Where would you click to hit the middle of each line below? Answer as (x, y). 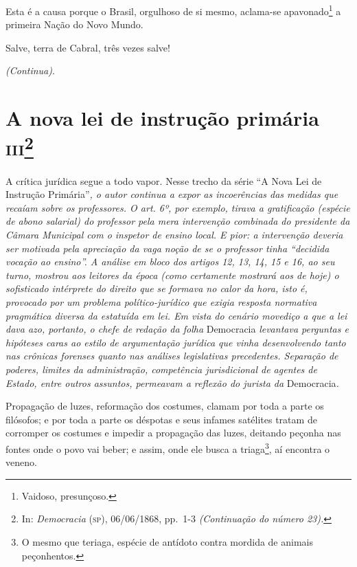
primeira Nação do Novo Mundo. (74, 24)
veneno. (21, 462)
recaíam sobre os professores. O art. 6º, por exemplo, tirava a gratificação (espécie (178, 207)
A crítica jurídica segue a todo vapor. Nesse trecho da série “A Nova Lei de (164, 180)
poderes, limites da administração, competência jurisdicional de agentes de (161, 369)
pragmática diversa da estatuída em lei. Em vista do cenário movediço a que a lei (176, 315)
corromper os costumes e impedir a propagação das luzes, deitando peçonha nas (173, 433)
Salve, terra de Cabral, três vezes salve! (88, 47)
